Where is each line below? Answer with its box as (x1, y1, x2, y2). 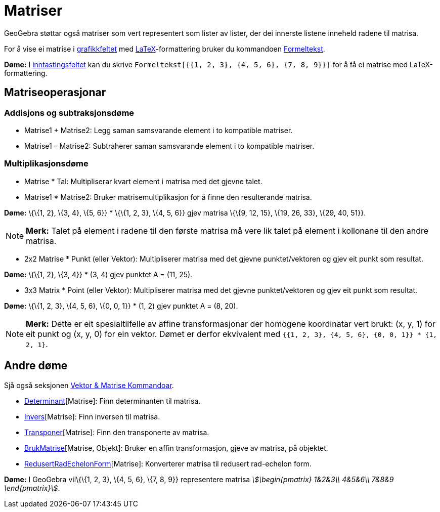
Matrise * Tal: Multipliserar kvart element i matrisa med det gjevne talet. (24, 177, 262, 186)
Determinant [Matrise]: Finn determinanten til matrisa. (24, 396, 201, 405)
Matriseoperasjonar (4, 86, 106, 99)
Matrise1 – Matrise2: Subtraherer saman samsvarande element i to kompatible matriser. (24, 141, 315, 150)
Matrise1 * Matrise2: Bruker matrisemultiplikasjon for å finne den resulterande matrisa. (24, 192, 312, 201)
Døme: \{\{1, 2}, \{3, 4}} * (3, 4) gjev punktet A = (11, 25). (4, 270, 193, 279)
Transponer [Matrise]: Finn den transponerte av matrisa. (24, 428, 209, 437)
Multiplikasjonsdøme (4, 158, 89, 169)
